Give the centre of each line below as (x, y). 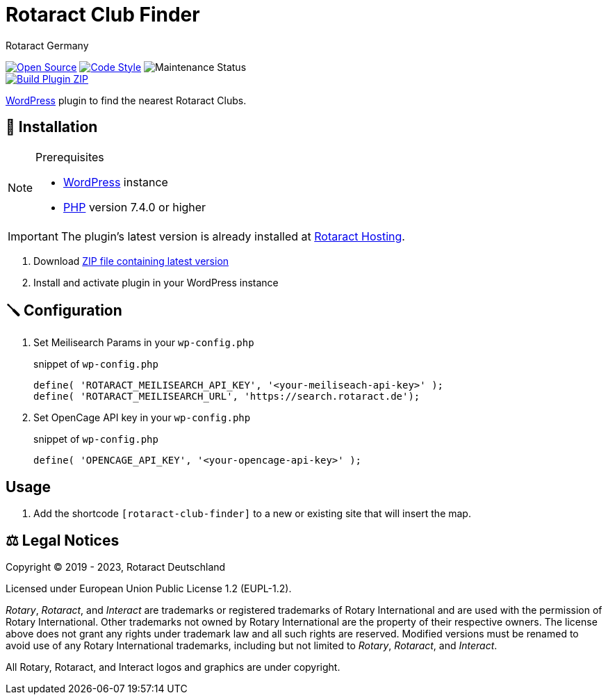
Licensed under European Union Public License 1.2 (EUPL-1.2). (149, 589)
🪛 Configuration (64, 311)
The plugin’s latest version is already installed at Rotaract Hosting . (233, 236)
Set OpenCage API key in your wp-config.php (142, 418)
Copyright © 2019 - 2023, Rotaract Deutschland (116, 567)
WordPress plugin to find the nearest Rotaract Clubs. (126, 100)
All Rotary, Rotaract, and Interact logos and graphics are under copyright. (173, 667)
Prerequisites (70, 157)
